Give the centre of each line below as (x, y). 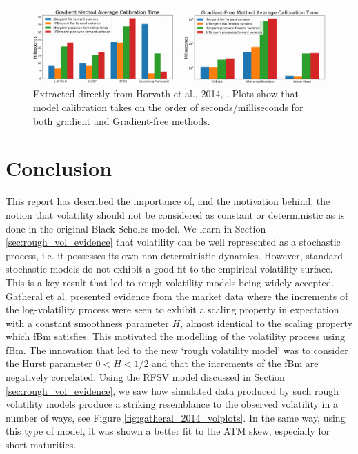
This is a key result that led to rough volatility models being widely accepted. (170, 282)
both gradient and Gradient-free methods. (122, 120)
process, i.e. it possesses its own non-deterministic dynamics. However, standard (175, 255)
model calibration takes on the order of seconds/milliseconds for (168, 107)
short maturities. (41, 445)
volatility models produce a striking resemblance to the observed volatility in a (172, 404)
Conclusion (59, 168)
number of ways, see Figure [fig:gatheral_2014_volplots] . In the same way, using (176, 417)
